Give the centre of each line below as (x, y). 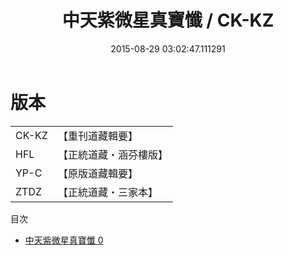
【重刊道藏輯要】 (97, 136)
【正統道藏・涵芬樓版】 (112, 154)
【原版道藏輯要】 (97, 173)
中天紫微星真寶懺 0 (64, 240)
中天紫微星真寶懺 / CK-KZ (168, 20)
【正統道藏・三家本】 (107, 192)
